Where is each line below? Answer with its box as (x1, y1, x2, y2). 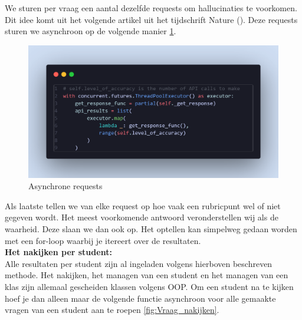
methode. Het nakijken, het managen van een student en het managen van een (5, 269, 288, 281)
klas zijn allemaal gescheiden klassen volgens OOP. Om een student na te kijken (5, 280, 294, 292)
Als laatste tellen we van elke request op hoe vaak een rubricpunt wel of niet (5, 199, 281, 212)
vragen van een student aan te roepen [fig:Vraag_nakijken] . (5, 303, 219, 316)
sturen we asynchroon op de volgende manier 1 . (5, 25, 176, 37)
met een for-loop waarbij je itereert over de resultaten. (5, 234, 201, 246)
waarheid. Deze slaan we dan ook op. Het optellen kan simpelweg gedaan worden (5, 222, 297, 235)
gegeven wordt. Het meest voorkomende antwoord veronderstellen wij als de (5, 211, 278, 223)
